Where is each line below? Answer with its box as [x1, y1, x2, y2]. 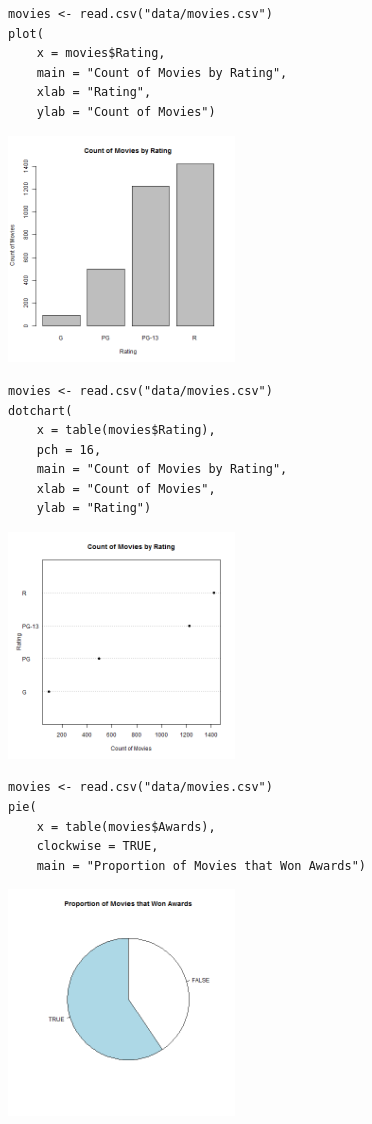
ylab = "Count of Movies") [36, 104, 216, 119]
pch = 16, [36, 442, 102, 457]
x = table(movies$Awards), [36, 819, 216, 834]
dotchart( [8, 403, 73, 418]
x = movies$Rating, [36, 46, 166, 61]
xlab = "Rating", [36, 85, 152, 100]
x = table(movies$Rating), [36, 423, 216, 438]
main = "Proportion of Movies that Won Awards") [36, 858, 366, 873]
